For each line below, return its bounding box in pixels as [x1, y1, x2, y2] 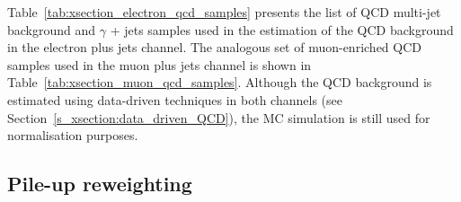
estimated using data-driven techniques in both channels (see [7, 90, 342, 109]
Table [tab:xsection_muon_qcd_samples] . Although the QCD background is [7, 73, 432, 92]
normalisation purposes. [7, 126, 138, 145]
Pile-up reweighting [7, 170, 192, 198]
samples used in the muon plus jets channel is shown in [7, 55, 312, 74]
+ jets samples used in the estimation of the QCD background [110, 20, 454, 39]
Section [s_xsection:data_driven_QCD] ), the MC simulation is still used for [7, 108, 430, 127]
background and [7, 20, 96, 39]
